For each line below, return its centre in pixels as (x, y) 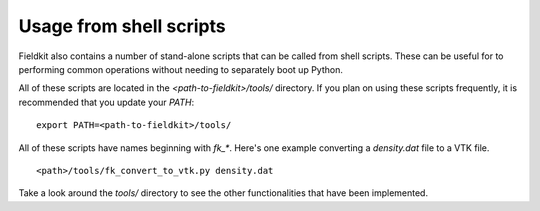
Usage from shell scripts (122, 26)
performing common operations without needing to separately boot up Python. (181, 69)
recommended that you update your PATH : (106, 102)
